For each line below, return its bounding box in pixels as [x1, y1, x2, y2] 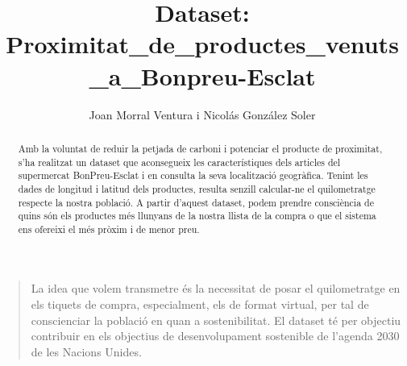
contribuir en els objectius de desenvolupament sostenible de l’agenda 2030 [31, 327, 400, 344]
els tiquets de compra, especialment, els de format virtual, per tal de [31, 296, 369, 313]
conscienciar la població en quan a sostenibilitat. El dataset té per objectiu [31, 311, 401, 328]
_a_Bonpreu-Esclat [89, 59, 316, 92]
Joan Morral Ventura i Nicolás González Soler [89, 106, 316, 123]
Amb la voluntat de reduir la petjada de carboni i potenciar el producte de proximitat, [18, 141, 383, 155]
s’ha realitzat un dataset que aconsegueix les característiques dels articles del [18, 155, 341, 168]
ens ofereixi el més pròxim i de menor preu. [18, 222, 200, 235]
